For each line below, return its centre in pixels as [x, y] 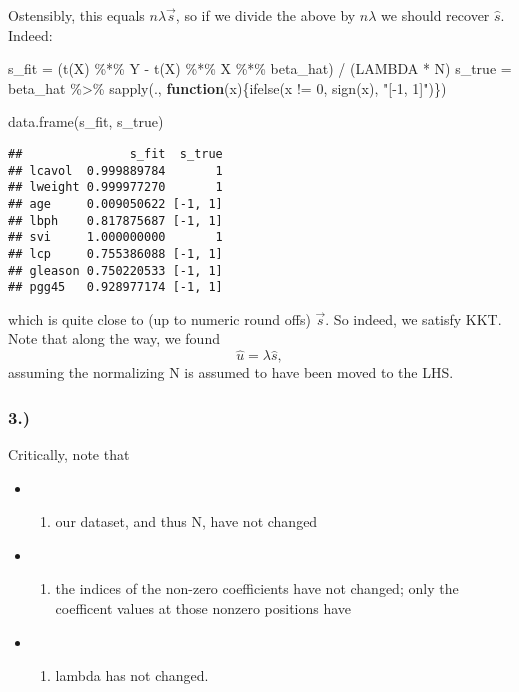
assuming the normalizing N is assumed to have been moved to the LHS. [231, 372]
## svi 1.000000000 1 [115, 237]
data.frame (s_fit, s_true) [86, 121]
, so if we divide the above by [265, 15]
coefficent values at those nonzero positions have [203, 608]
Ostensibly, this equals [76, 15]
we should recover [435, 15]
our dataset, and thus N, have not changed [186, 521]
